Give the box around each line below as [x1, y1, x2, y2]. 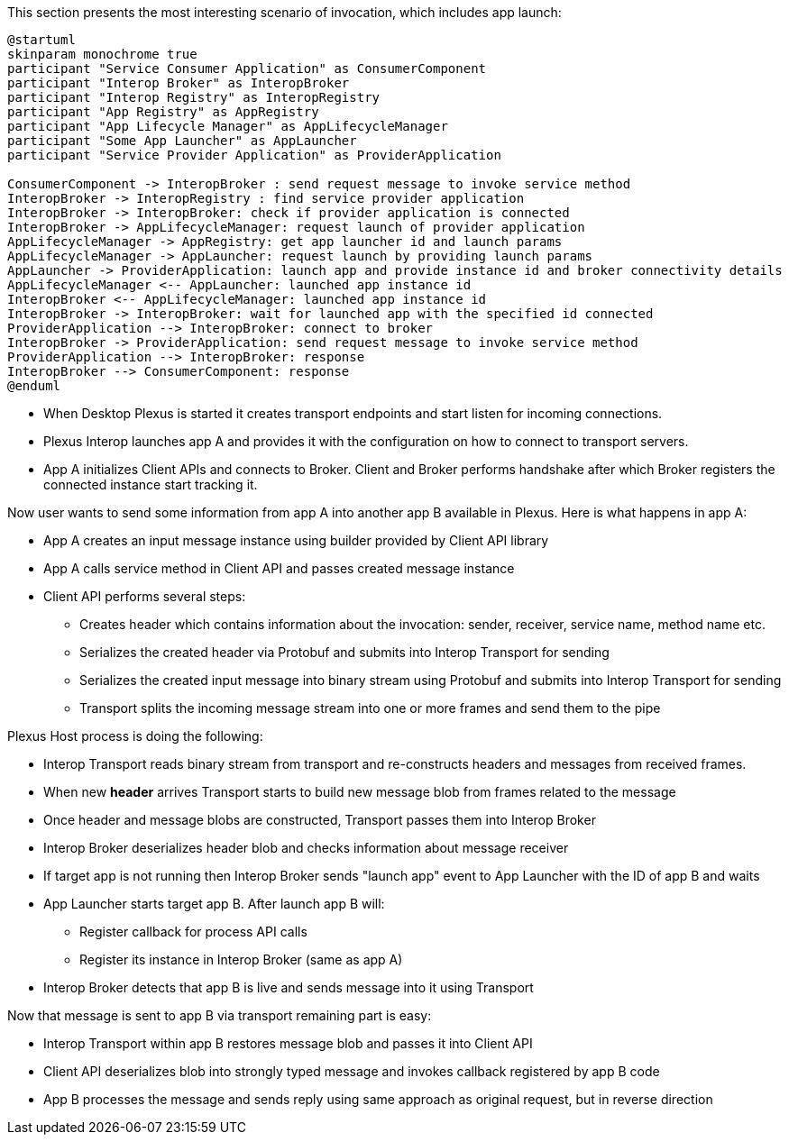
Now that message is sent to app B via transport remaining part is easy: [7, 1008, 432, 1023]
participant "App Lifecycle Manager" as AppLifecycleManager [7, 119, 448, 133]
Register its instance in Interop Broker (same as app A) [79, 952, 403, 967]
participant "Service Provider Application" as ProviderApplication [7, 148, 501, 162]
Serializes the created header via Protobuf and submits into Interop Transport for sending [79, 644, 610, 660]
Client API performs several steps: [43, 589, 246, 604]
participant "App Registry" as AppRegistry [7, 105, 319, 119]
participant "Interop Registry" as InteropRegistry [7, 90, 381, 105]
